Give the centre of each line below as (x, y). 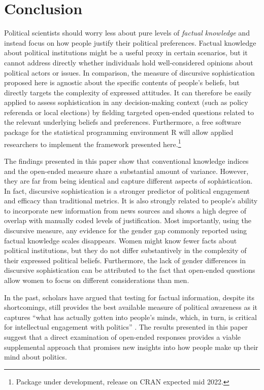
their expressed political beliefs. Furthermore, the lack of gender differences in (125, 260)
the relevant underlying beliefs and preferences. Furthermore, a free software (123, 122)
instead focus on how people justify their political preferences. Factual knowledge (130, 42)
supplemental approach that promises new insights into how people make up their (131, 347)
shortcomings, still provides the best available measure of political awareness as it (131, 307)
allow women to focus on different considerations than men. (97, 280)
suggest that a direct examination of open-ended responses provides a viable (123, 337)
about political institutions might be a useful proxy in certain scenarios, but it (126, 52)
